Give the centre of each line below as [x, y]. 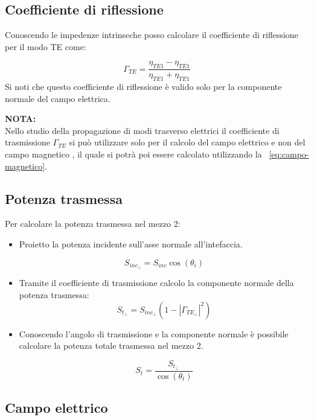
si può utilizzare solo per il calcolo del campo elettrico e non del [187, 142]
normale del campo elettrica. [58, 98]
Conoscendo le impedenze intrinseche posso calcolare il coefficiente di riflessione [152, 35]
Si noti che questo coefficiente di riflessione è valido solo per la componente [143, 87]
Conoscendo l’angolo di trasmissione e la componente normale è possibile [154, 333]
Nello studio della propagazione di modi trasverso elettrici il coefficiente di [142, 130]
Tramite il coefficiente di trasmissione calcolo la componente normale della [156, 283]
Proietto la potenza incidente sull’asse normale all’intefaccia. [131, 243]
